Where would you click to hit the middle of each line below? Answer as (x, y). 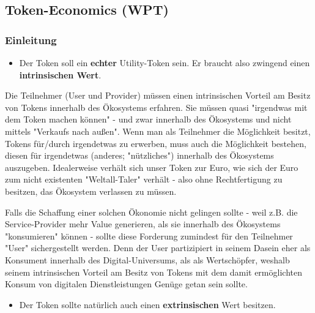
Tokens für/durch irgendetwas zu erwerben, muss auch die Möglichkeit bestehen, (156, 143)
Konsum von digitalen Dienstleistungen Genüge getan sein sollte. (126, 284)
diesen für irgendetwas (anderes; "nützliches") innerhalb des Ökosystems (139, 155)
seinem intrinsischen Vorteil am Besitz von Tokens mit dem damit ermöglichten (154, 272)
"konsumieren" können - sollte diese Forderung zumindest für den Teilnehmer (149, 236)
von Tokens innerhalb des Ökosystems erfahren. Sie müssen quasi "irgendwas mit (156, 107)
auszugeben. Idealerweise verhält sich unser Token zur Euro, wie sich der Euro (152, 167)
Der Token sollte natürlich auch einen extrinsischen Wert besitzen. (147, 304)
